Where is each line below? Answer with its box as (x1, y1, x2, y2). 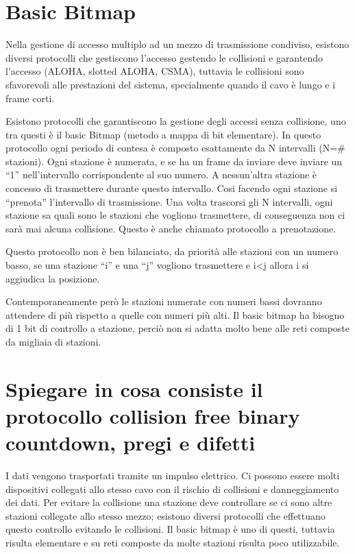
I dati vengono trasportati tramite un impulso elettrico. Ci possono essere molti (5, 468, 340, 483)
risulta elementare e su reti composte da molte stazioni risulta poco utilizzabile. (5, 535, 340, 550)
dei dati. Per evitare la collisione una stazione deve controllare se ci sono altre (5, 495, 332, 509)
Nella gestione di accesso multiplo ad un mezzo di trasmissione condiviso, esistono (5, 37, 350, 51)
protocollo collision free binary (5, 401, 300, 429)
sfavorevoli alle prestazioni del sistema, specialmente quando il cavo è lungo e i (5, 77, 336, 91)
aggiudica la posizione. (5, 271, 100, 285)
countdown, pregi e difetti (5, 429, 256, 457)
